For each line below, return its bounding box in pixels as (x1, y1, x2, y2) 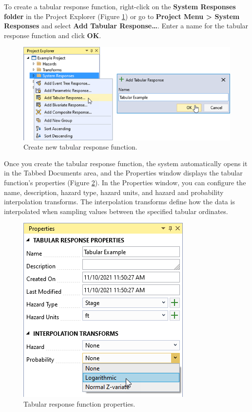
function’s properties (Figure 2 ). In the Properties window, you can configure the (4, 177, 246, 187)
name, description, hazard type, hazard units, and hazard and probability (4, 187, 224, 197)
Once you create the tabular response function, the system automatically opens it (4, 158, 248, 168)
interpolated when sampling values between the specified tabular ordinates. (4, 206, 228, 216)
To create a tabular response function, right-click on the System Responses (4, 1, 236, 11)
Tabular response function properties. (23, 398, 136, 409)
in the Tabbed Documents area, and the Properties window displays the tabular (4, 168, 243, 178)
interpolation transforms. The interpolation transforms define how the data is (4, 196, 235, 207)
